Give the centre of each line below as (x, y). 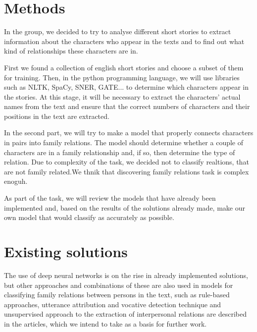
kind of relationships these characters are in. (71, 51)
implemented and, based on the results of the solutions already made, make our (125, 207)
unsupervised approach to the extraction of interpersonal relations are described (125, 314)
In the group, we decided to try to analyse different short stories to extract (118, 31)
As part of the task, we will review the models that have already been (110, 198)
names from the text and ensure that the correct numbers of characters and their (127, 106)
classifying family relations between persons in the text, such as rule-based (117, 295)
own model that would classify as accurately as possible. (89, 217)
